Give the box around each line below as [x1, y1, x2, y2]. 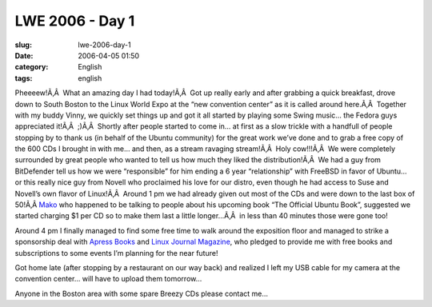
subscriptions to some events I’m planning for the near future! [14, 248, 218, 257]
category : [14, 62, 49, 72]
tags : [14, 73, 33, 83]
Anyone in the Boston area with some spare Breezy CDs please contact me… [14, 289, 268, 298]
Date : [14, 50, 34, 60]
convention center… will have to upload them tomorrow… [14, 274, 202, 284]
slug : [14, 40, 32, 50]
